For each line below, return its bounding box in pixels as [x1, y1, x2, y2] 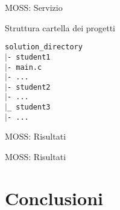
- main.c [7, 63, 42, 72]
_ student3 [7, 103, 51, 112]
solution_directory [5, 43, 83, 52]
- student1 [7, 52, 51, 61]
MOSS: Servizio [5, 1, 63, 13]
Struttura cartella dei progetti [5, 21, 115, 34]
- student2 [7, 82, 51, 91]
